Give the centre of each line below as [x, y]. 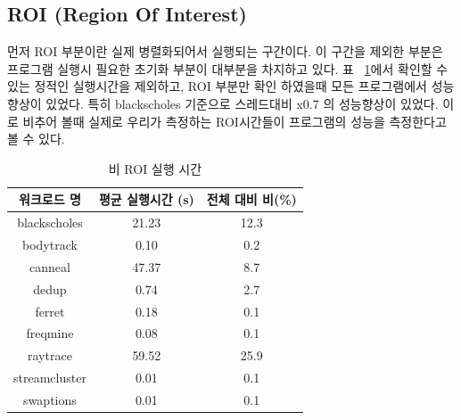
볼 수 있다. [36, 139]
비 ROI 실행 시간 [155, 168]
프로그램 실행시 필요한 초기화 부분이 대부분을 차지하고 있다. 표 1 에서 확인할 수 [228, 68]
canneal [49, 266]
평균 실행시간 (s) [146, 199]
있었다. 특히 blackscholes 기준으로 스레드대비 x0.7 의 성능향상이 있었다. [242, 103]
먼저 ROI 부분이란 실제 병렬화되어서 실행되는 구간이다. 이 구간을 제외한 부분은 [225, 51]
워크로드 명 [50, 199]
